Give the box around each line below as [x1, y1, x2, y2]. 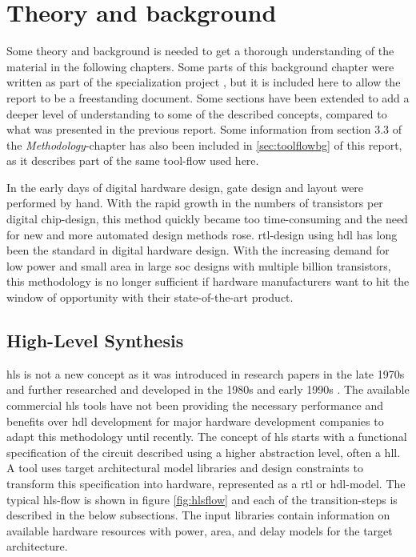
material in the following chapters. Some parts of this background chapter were [6, 58, 394, 74]
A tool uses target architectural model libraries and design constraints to [6, 459, 363, 476]
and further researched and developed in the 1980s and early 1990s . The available [6, 381, 410, 398]
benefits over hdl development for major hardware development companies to [6, 412, 384, 429]
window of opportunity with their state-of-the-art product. [6, 289, 294, 306]
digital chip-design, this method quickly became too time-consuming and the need [6, 210, 408, 227]
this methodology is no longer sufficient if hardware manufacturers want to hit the [6, 273, 410, 290]
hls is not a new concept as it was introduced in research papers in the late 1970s [6, 365, 405, 382]
